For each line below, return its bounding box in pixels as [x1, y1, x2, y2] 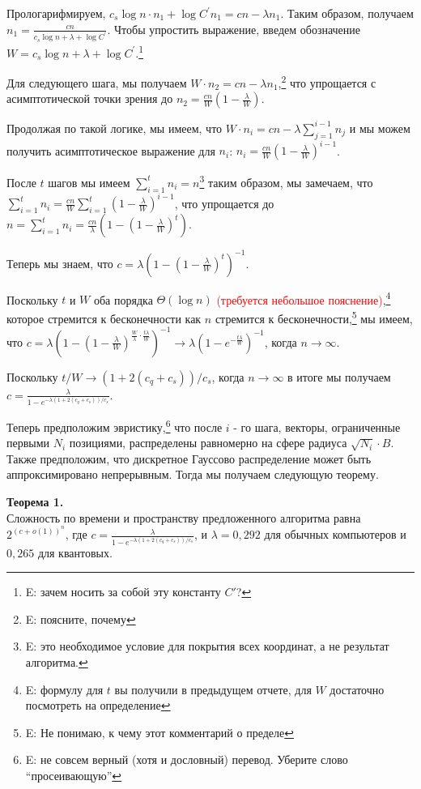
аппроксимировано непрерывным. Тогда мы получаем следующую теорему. [6, 466, 379, 483]
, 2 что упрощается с [278, 72, 376, 91]
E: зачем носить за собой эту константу [25, 583, 221, 600]
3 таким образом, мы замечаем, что [199, 172, 373, 190]
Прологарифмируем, [6, 5, 106, 21]
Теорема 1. [6, 493, 64, 510]
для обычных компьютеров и [264, 526, 406, 543]
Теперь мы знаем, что [6, 254, 113, 271]
